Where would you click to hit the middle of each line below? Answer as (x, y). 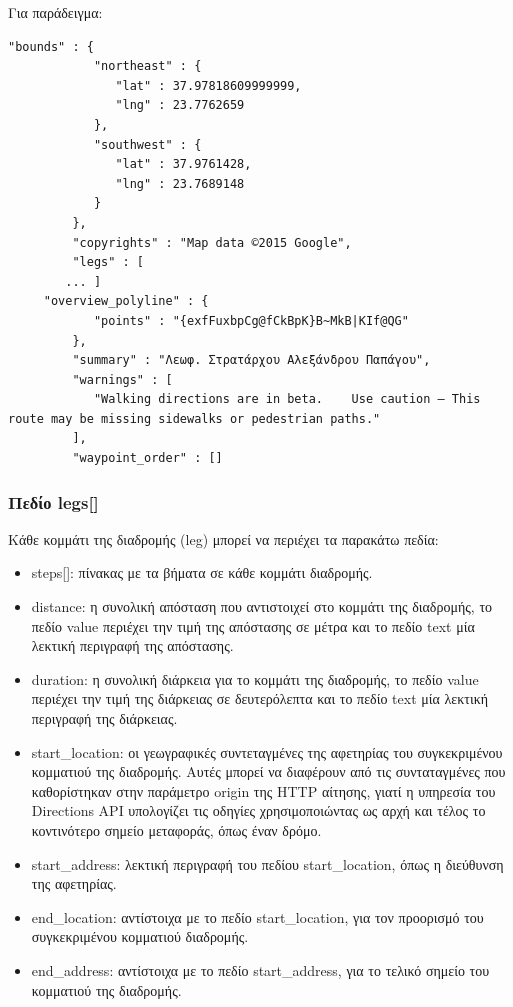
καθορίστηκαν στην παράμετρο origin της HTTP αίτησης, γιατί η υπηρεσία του (263, 790)
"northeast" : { (147, 66)
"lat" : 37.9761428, (183, 164)
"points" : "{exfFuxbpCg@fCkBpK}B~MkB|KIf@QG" (251, 320)
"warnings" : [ (122, 379)
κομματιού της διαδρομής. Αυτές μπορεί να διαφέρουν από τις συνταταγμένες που (268, 771)
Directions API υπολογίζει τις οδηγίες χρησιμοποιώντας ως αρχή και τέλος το (258, 810)
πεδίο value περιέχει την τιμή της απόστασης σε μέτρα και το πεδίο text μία (253, 625)
